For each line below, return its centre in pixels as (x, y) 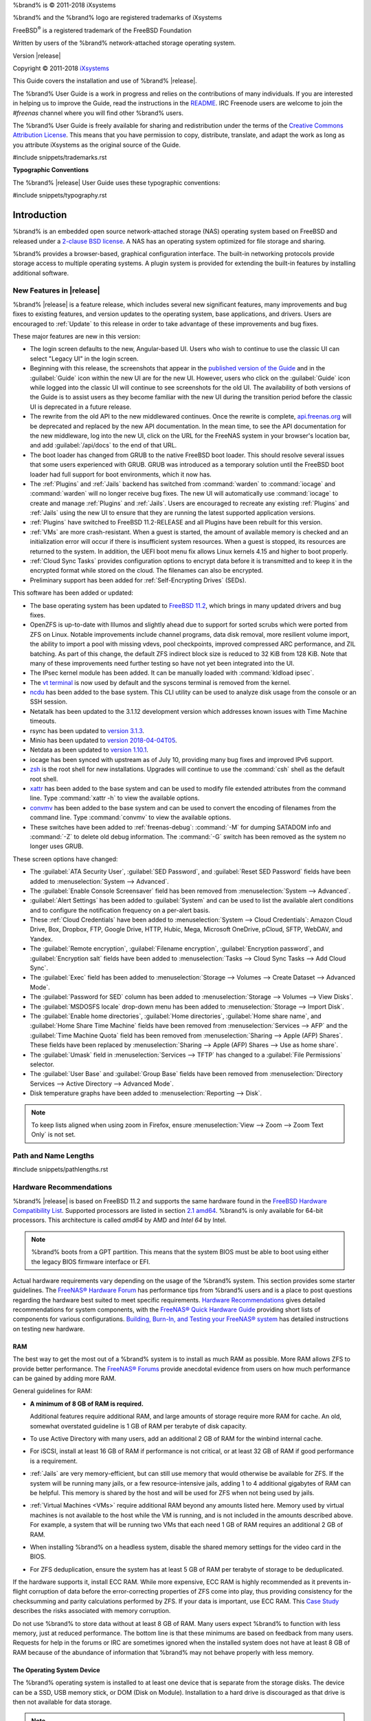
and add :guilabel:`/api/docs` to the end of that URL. (103, 445)
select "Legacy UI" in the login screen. (84, 359)
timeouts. (43, 721)
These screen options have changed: (65, 859)
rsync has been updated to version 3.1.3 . (87, 730)
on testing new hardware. (49, 1329)
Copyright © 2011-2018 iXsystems (61, 68)
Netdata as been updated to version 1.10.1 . (89, 750)
